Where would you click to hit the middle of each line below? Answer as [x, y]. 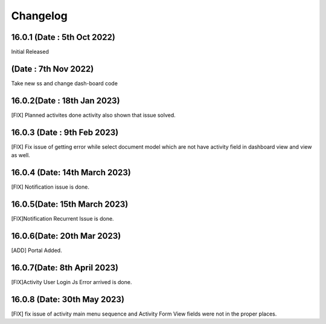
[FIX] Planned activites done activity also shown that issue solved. [94, 115]
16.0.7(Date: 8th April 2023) [65, 267]
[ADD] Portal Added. [37, 250]
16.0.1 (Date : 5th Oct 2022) [63, 37]
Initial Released [30, 52]
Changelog [39, 16]
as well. [21, 155]
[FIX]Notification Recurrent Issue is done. [62, 218]
